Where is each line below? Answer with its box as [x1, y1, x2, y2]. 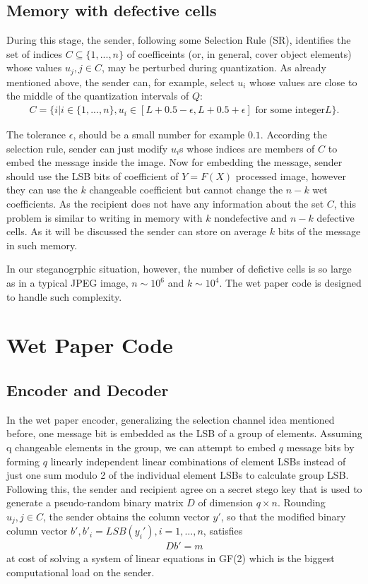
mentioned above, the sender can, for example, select [6, 74, 235, 89]
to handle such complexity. [6, 289, 122, 304]
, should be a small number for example [73, 127, 245, 142]
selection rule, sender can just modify [6, 141, 168, 155]
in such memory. [6, 237, 78, 252]
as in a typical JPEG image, [6, 275, 129, 290]
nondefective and [214, 210, 287, 225]
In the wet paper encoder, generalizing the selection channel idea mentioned [6, 412, 335, 427]
